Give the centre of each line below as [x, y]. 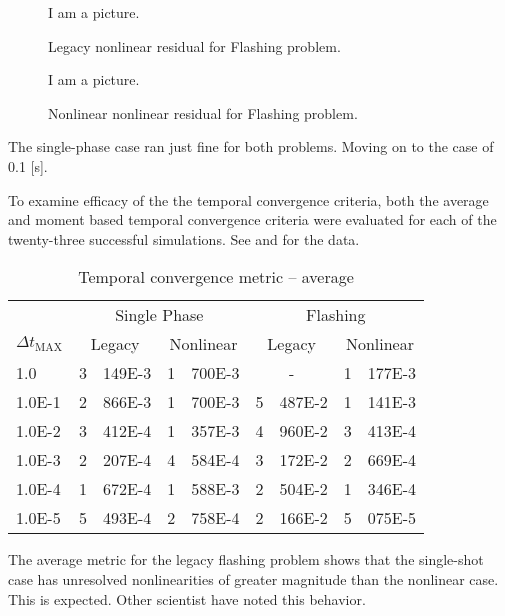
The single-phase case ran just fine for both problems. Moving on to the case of [251, 146]
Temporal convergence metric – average [216, 277]
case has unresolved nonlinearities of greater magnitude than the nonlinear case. [253, 578]
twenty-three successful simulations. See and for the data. [184, 238]
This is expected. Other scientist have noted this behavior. [187, 598]
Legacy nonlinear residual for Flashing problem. [194, 45]
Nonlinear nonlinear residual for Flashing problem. [203, 112]
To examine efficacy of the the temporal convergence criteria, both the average [248, 199]
